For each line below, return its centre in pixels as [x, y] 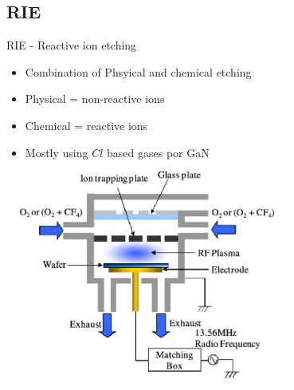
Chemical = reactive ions [86, 125]
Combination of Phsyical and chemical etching [138, 71]
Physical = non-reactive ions [95, 98]
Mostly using [57, 152]
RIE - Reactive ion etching [72, 45]
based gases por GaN [158, 152]
